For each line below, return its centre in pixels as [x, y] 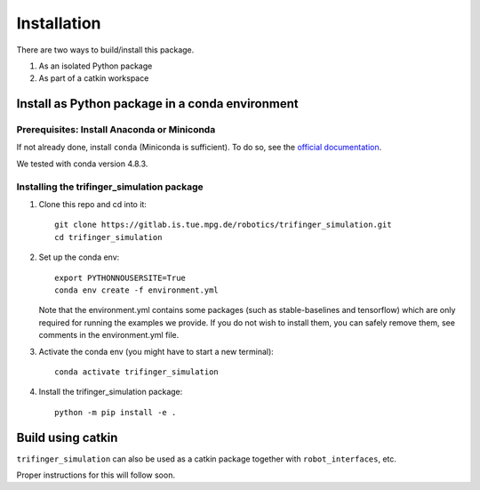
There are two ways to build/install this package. [105, 50]
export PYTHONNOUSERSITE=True [120, 277]
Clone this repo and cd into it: [92, 205]
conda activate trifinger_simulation [137, 372]
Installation [59, 23]
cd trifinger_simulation [108, 237]
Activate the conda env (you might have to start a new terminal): [156, 351]
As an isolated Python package [96, 66]
